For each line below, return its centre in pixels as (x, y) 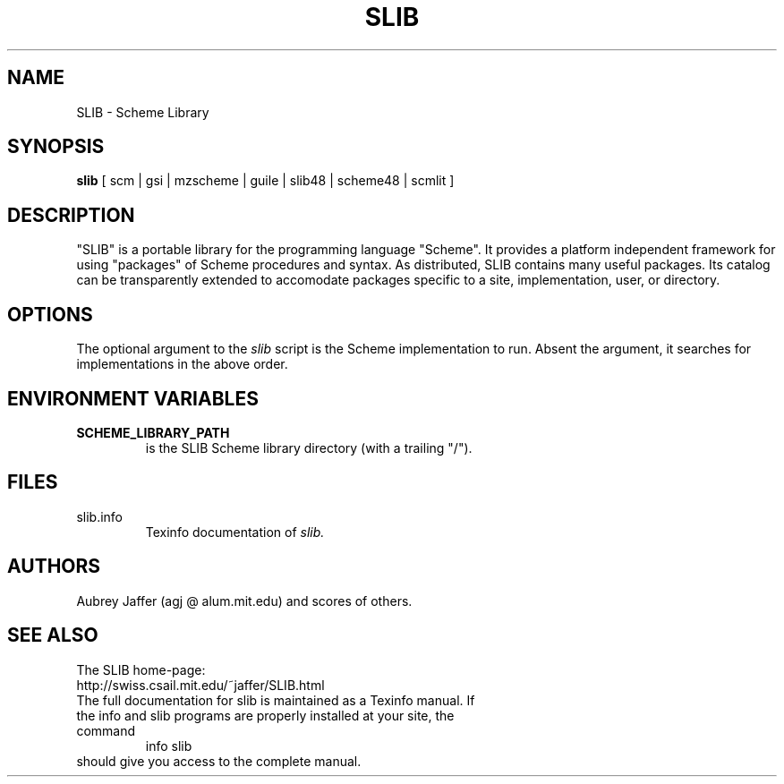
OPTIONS (50, 314)
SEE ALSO (53, 635)
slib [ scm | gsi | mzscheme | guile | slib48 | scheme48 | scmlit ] (265, 181)
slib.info (99, 516)
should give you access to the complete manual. (219, 761)
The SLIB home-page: (141, 669)
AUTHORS (54, 567)
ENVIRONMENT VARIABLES (133, 398)
